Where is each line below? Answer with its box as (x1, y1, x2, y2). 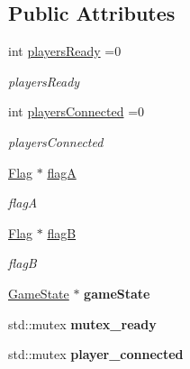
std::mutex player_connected (8, 345, 184, 364)
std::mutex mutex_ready (8, 314, 157, 333)
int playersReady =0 (8, 42, 122, 60)
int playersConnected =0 (8, 102, 145, 121)
